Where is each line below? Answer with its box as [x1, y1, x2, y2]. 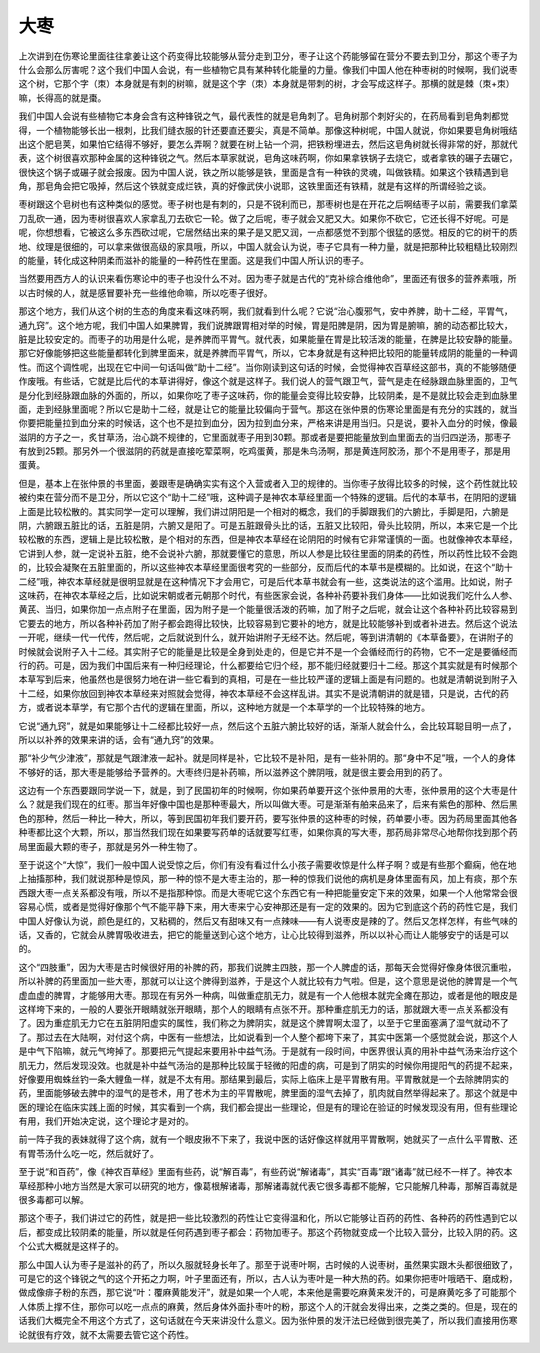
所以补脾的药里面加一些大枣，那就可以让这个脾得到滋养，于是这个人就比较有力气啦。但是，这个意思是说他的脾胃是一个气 [18, 975, 518, 987]
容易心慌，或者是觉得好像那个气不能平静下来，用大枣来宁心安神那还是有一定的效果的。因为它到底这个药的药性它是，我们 [18, 901, 518, 913]
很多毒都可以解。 [18, 1194, 89, 1206]
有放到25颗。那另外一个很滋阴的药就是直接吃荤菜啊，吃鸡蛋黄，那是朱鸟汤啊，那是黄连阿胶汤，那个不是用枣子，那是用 [18, 445, 511, 457]
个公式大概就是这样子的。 [18, 1240, 124, 1252]
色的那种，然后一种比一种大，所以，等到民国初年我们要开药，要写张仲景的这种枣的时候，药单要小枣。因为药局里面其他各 [18, 812, 518, 824]
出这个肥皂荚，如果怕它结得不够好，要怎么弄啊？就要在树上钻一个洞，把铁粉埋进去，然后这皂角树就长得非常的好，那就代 [18, 138, 518, 150]
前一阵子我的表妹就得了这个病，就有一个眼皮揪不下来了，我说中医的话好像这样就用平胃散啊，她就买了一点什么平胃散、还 [18, 1133, 518, 1145]
